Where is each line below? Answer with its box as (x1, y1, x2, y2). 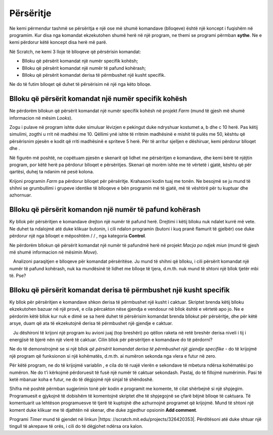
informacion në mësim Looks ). (9, 115, 73, 121)
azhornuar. (9, 192, 32, 198)
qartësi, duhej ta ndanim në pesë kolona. (9, 169, 95, 175)
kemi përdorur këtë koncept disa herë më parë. (9, 39, 107, 45)
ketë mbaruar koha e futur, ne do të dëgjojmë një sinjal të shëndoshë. (9, 376, 154, 382)
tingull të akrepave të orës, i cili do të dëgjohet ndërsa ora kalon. (9, 423, 144, 429)
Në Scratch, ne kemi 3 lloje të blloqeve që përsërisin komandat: (9, 49, 141, 55)
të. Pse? (9, 273, 26, 279)
